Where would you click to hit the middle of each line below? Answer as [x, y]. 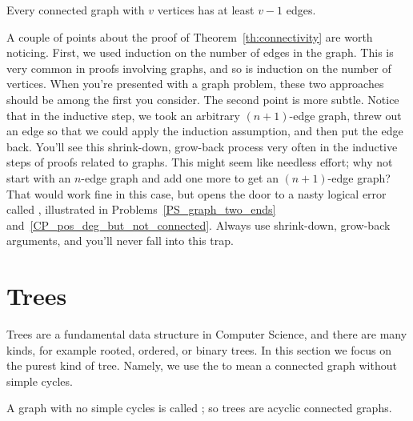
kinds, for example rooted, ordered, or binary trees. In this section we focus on [199, 349]
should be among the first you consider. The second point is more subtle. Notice [203, 99]
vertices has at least [206, 10]
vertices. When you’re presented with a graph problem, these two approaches [195, 84]
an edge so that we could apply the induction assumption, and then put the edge [205, 131]
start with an [39, 177]
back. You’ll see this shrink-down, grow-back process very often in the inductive [202, 146]
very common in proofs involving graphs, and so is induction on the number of [199, 68]
